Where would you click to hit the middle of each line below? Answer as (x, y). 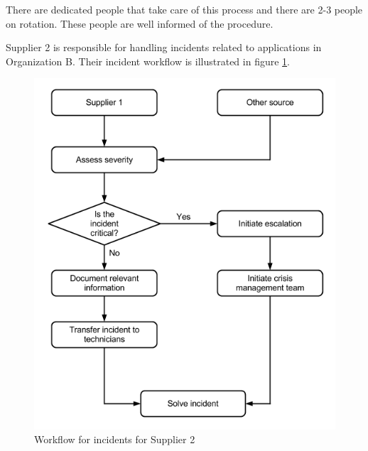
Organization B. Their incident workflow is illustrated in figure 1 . (148, 61)
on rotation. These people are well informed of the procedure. (140, 23)
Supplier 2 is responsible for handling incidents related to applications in (164, 47)
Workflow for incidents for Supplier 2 (115, 439)
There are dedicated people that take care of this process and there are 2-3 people (184, 9)
